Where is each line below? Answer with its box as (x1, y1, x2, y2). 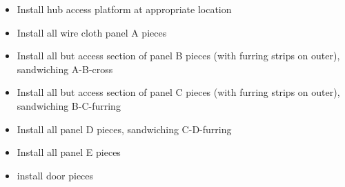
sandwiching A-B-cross (17, 61, 113, 76)
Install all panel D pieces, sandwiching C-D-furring (17, 121, 232, 136)
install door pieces (17, 168, 94, 182)
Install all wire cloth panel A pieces (17, 25, 167, 39)
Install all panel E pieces (17, 145, 121, 159)
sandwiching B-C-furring (17, 98, 121, 112)
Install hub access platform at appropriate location (17, 2, 232, 16)
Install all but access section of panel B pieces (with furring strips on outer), (17, 48, 340, 63)
